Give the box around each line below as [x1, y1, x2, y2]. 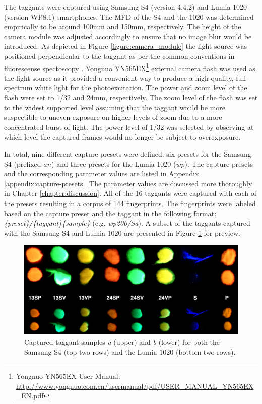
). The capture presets [184, 158, 253, 169]
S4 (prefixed [4, 158, 41, 169]
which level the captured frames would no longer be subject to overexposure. [4, 131, 241, 142]
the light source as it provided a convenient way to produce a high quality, [4, 72, 234, 83]
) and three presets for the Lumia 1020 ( [51, 158, 176, 169]
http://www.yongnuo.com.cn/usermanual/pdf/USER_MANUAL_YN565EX [16, 380, 254, 391]
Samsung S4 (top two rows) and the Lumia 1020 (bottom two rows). [24, 346, 236, 357]
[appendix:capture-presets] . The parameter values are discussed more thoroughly [4, 178, 252, 188]
